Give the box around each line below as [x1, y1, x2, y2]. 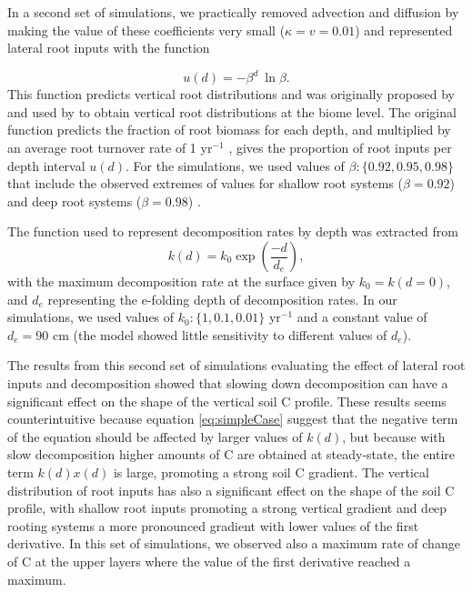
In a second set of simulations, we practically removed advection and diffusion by [7, 3, 459, 21]
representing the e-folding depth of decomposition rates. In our [47, 289, 397, 308]
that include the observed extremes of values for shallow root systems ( [7, 174, 404, 193]
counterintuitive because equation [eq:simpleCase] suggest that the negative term [7, 409, 458, 428]
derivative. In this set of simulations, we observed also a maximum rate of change [7, 534, 460, 553]
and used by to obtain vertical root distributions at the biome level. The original [7, 102, 457, 121]
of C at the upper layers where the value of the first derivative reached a [7, 551, 411, 570]
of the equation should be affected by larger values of [7, 426, 303, 446]
